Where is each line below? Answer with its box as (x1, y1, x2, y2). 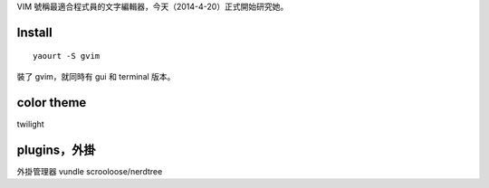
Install (16, 24, 53, 40)
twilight (16, 118, 44, 129)
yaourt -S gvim (33, 51, 101, 61)
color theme (16, 95, 87, 110)
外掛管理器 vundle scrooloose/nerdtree (16, 165, 163, 176)
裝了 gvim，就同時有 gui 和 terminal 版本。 (16, 70, 176, 81)
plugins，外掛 (16, 142, 96, 157)
